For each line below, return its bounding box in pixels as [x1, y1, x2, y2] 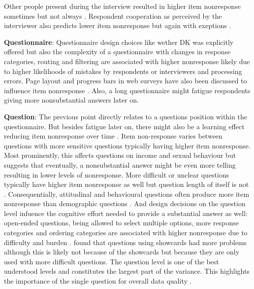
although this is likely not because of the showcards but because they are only [4, 247, 240, 257]
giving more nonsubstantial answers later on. [4, 95, 139, 105]
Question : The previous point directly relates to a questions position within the [4, 111, 247, 121]
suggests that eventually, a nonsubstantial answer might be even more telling [4, 159, 236, 170]
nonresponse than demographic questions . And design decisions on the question [4, 198, 246, 209]
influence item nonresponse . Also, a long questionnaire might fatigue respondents [4, 85, 251, 95]
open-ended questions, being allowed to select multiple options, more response [4, 217, 239, 228]
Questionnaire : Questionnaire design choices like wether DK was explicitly [4, 36, 234, 47]
